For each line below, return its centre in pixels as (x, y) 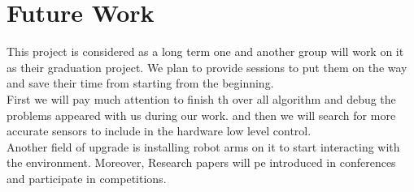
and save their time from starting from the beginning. (140, 83)
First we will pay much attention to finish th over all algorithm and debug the (201, 98)
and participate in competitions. (87, 178)
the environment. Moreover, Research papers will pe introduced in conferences (201, 162)
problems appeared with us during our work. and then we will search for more (201, 115)
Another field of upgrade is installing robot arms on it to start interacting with (203, 146)
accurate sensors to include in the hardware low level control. (159, 131)
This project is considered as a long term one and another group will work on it (205, 51)
